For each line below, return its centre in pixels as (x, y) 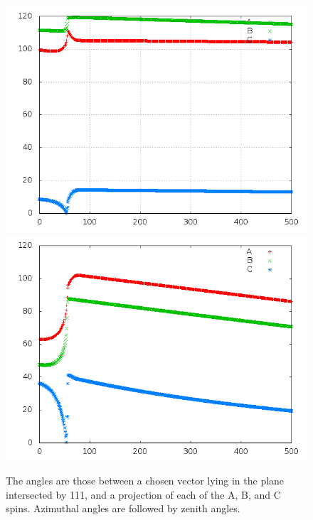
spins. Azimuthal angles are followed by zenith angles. (123, 508)
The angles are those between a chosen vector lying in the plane (145, 481)
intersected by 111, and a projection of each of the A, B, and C (143, 494)
